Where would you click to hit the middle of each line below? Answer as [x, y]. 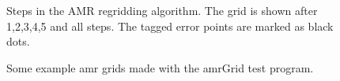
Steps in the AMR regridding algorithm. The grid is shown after [162, 10]
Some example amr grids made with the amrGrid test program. [160, 67]
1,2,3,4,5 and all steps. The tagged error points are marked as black [170, 26]
